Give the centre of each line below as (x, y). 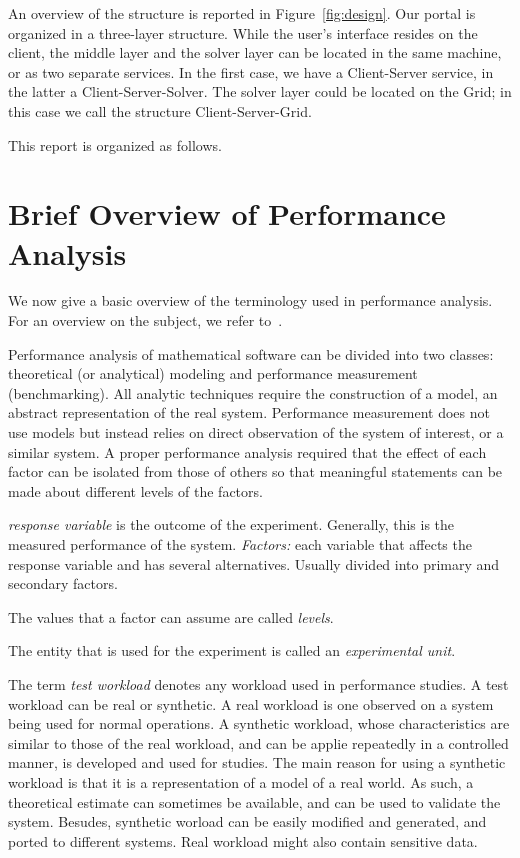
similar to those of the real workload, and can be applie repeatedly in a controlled (258, 742)
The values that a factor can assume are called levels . (171, 616)
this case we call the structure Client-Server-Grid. (160, 110)
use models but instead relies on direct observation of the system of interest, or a (256, 432)
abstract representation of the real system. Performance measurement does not (249, 412)
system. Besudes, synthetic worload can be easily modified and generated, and (247, 821)
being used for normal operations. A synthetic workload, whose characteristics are (259, 723)
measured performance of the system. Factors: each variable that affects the (240, 544)
